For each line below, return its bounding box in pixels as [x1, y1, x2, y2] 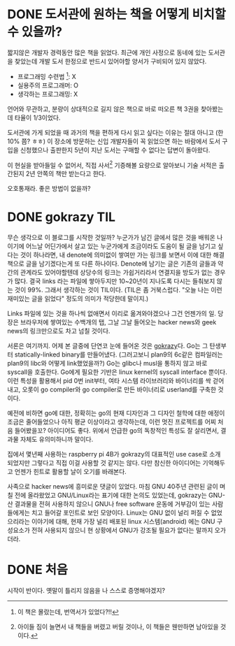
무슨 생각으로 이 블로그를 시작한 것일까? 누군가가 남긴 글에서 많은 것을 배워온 [7, 234, 215, 242]
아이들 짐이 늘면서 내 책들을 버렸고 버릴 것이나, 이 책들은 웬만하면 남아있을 [17, 623, 219, 631]
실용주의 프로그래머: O [17, 81, 79, 89]
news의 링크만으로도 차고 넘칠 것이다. [7, 326, 111, 336]
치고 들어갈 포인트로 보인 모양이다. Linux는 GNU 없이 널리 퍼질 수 [31, 508, 210, 517]
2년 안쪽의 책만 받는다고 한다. [25, 169, 106, 178]
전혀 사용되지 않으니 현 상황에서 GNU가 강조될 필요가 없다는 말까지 [31, 526, 213, 535]
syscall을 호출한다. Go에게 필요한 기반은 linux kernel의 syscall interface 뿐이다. [7, 368, 227, 376]
